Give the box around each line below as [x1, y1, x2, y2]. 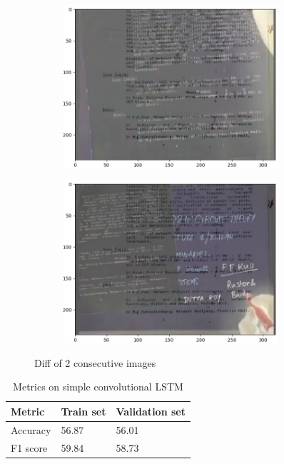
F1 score [11, 440, 48, 455]
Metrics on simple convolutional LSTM [13, 379, 183, 394]
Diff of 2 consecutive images [34, 355, 156, 370]
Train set [61, 403, 106, 418]
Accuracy [11, 422, 51, 437]
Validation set [116, 403, 186, 418]
